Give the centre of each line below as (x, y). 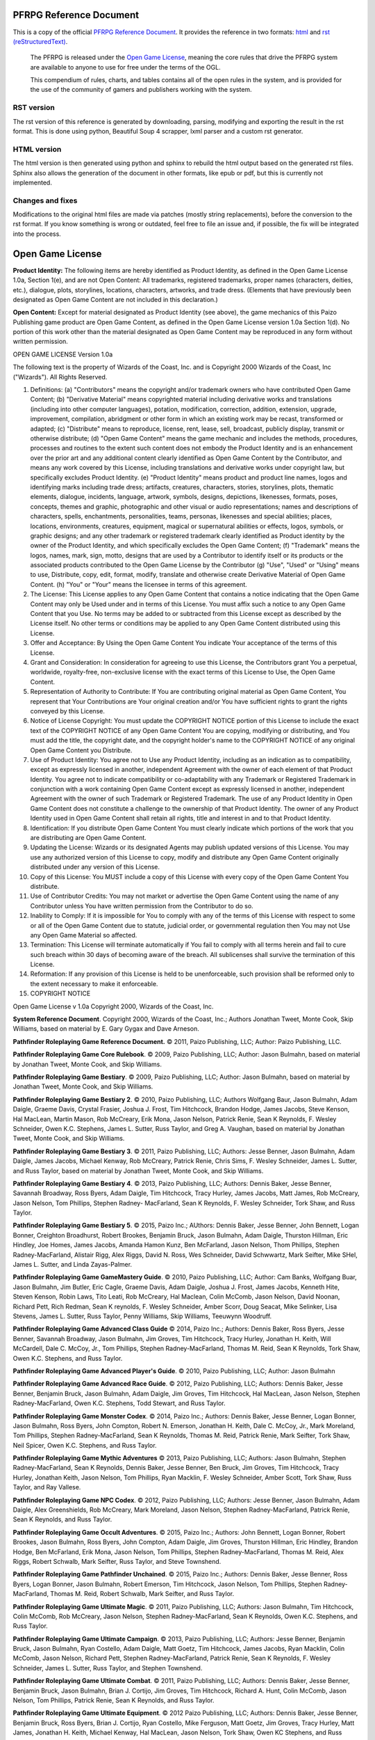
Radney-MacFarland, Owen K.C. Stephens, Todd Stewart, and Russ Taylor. (119, 1403)
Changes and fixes (45, 200)
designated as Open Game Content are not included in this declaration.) (115, 299)
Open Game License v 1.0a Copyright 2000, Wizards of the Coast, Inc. (113, 1006)
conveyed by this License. (68, 711)
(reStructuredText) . (40, 41)
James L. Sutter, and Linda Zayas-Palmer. (72, 1265)
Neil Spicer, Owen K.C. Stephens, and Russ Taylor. (85, 1445)
